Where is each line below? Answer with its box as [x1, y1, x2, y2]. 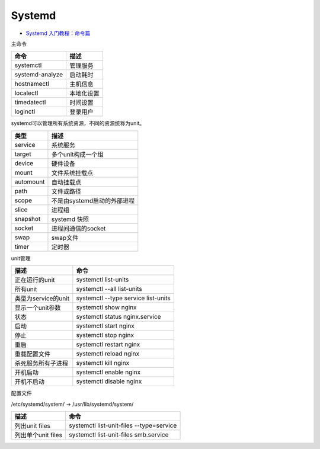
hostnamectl [14, 80, 50, 88]
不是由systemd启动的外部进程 [51, 196, 135, 204]
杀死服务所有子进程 [14, 359, 68, 367]
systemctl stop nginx [76, 331, 135, 339]
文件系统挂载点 [51, 169, 94, 177]
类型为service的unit [14, 294, 70, 303]
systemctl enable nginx [76, 368, 141, 376]
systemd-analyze [14, 70, 63, 79]
